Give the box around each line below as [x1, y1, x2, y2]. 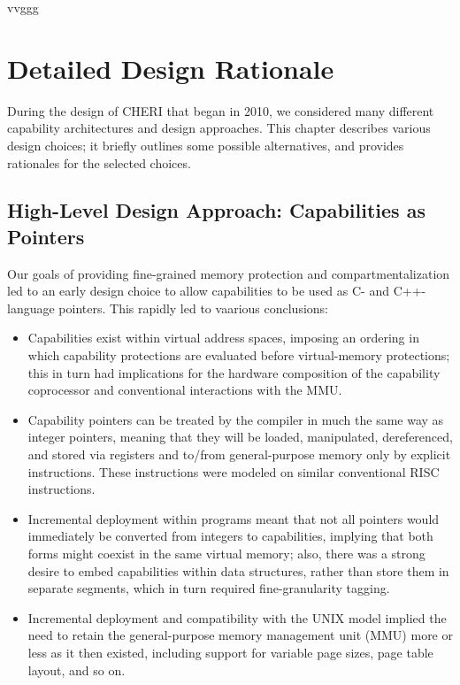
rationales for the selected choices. [7, 153, 191, 172]
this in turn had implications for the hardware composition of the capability [27, 363, 441, 381]
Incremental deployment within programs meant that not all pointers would [27, 509, 440, 527]
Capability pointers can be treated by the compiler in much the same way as [27, 410, 444, 428]
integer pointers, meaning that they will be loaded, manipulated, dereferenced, [27, 427, 453, 446]
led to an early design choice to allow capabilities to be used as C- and [7, 281, 389, 300]
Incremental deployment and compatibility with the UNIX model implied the [27, 608, 447, 627]
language [7, 298, 55, 317]
